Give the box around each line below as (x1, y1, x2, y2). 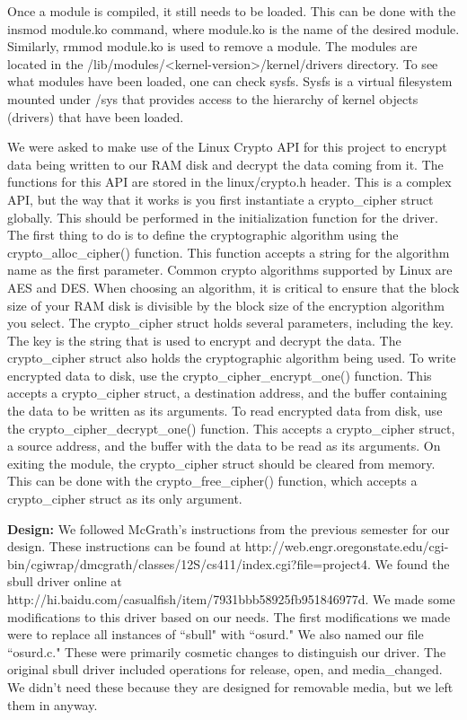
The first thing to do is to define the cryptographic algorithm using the (7, 225, 399, 244)
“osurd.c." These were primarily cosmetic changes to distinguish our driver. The (7, 642, 446, 661)
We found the (374, 554, 450, 573)
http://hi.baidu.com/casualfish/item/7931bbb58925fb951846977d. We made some (7, 590, 455, 608)
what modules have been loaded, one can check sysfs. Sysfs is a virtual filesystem (7, 72, 453, 91)
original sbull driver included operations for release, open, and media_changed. (7, 660, 443, 679)
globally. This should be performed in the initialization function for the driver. (7, 207, 438, 226)
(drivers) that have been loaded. (7, 107, 184, 126)
